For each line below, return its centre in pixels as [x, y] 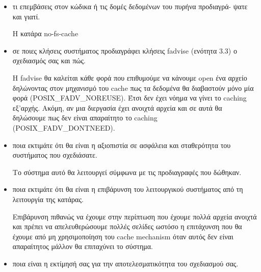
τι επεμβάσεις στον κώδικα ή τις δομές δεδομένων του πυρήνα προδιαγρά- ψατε [130, 6]
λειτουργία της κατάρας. [48, 199]
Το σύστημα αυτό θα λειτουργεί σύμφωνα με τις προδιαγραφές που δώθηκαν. [127, 172]
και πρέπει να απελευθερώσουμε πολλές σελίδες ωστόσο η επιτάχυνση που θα [127, 226]
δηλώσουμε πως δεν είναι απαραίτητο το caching [85, 118]
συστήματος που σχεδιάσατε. [55, 155]
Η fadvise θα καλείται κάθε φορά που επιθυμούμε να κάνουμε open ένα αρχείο [130, 77]
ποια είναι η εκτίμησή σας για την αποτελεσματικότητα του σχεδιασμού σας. [125, 263]
